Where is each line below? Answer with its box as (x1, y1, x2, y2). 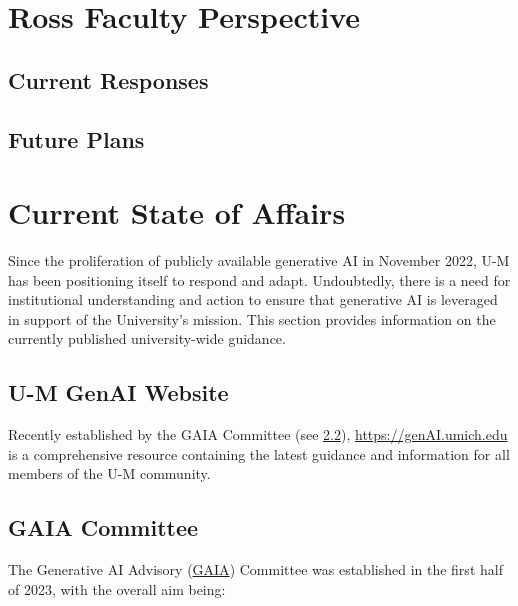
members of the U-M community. (8, 463, 211, 484)
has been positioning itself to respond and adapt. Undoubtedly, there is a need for (8, 269, 511, 290)
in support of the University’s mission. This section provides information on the (8, 308, 496, 329)
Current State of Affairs (8, 192, 346, 233)
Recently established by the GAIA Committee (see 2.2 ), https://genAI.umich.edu (8, 424, 508, 445)
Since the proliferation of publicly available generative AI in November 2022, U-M (8, 250, 510, 271)
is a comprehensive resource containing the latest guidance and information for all (8, 443, 510, 464)
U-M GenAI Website (8, 377, 229, 408)
